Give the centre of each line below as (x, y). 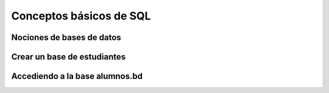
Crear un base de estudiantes (69, 57)
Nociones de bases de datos (66, 37)
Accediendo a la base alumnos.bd (77, 76)
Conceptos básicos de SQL (81, 16)
